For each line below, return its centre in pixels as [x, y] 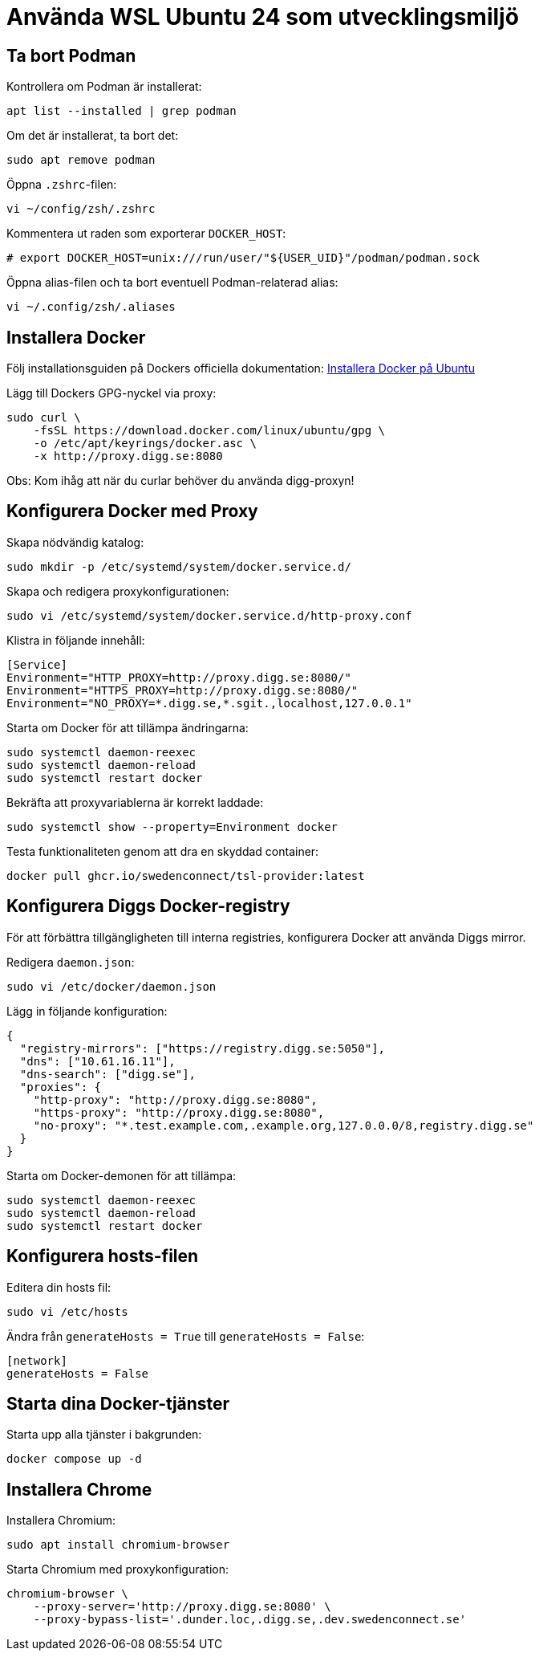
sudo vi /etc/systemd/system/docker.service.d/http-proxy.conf [209, 615]
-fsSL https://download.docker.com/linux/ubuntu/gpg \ [209, 431]
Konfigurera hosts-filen [103, 1256]
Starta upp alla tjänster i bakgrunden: [104, 1435]
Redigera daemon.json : [71, 962]
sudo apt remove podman [81, 160]
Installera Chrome [79, 1489]
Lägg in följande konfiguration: [87, 1011]
